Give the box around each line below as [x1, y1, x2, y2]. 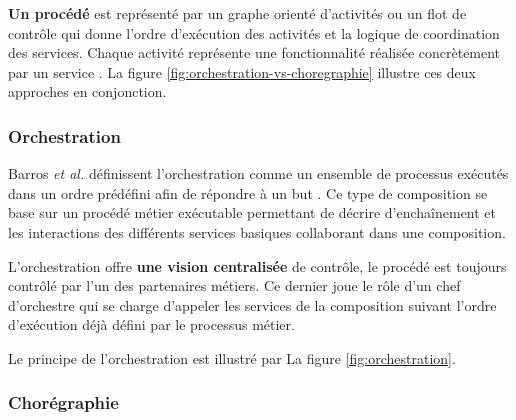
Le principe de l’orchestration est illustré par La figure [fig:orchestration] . [8, 347, 456, 368]
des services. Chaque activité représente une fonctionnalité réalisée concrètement [8, 42, 501, 63]
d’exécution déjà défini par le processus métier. [8, 314, 295, 335]
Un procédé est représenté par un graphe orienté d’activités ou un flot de [8, 3, 467, 23]
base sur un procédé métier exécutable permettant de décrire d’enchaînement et [8, 202, 497, 223]
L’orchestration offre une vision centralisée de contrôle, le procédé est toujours [8, 255, 507, 276]
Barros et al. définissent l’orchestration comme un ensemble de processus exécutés [8, 163, 509, 184]
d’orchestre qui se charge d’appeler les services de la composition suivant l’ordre [8, 294, 497, 315]
